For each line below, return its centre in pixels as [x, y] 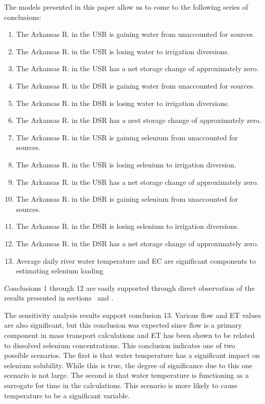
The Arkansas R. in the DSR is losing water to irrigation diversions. [123, 103]
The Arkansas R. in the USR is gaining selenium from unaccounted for [127, 137]
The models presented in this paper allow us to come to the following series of [126, 7]
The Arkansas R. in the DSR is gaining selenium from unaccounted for [127, 199]
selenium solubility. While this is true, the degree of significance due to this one [128, 365]
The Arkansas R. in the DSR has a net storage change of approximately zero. [137, 243]
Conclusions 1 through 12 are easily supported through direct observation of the [129, 288]
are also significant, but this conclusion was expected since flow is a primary [123, 325]
